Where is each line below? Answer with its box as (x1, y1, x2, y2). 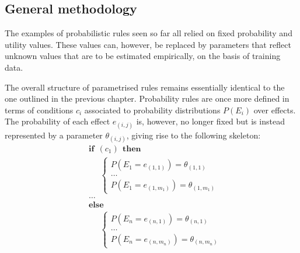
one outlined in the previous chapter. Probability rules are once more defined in (5, 92, 289, 105)
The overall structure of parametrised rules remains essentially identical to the (5, 81, 285, 93)
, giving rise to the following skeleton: (126, 129, 261, 141)
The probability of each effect (5, 115, 110, 127)
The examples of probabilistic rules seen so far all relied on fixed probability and (5, 27, 292, 39)
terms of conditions (5, 103, 74, 116)
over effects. (253, 103, 296, 116)
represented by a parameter (5, 129, 103, 141)
